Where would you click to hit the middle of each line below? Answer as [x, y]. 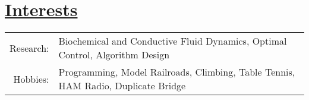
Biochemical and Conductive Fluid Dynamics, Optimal [173, 41]
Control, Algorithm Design [114, 55]
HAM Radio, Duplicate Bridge [122, 86]
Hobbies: [31, 79]
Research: [29, 48]
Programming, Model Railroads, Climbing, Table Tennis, [177, 72]
